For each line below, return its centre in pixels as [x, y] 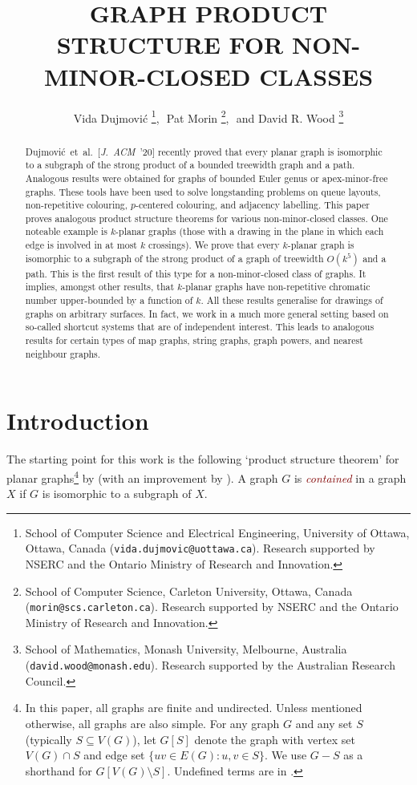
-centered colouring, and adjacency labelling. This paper [253, 205]
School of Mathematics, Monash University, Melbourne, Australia [186, 649]
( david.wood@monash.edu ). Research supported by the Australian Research [210, 665]
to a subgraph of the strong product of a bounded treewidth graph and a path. [190, 165]
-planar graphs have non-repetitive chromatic [276, 287]
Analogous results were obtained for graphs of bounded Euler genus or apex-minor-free [206, 178]
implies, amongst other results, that [100, 287]
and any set [324, 723]
